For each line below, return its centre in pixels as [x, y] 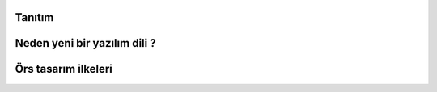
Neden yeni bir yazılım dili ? [86, 43]
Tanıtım [34, 17]
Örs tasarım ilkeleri [64, 69]
